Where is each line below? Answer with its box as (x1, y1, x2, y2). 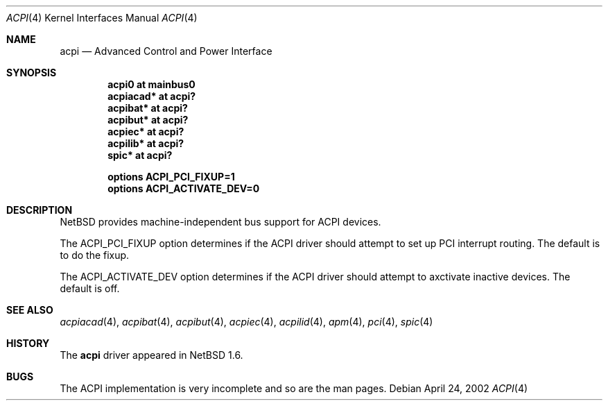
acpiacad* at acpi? (107, 90, 196, 102)
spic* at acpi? (107, 149, 173, 161)
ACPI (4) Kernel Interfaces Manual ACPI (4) (6, 12, 198, 24)
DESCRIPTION (6, 204, 73, 216)
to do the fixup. (60, 249, 130, 261)
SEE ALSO (6, 304, 53, 316)
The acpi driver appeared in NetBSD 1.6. (60, 349, 243, 361)
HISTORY (6, 337, 50, 349)
